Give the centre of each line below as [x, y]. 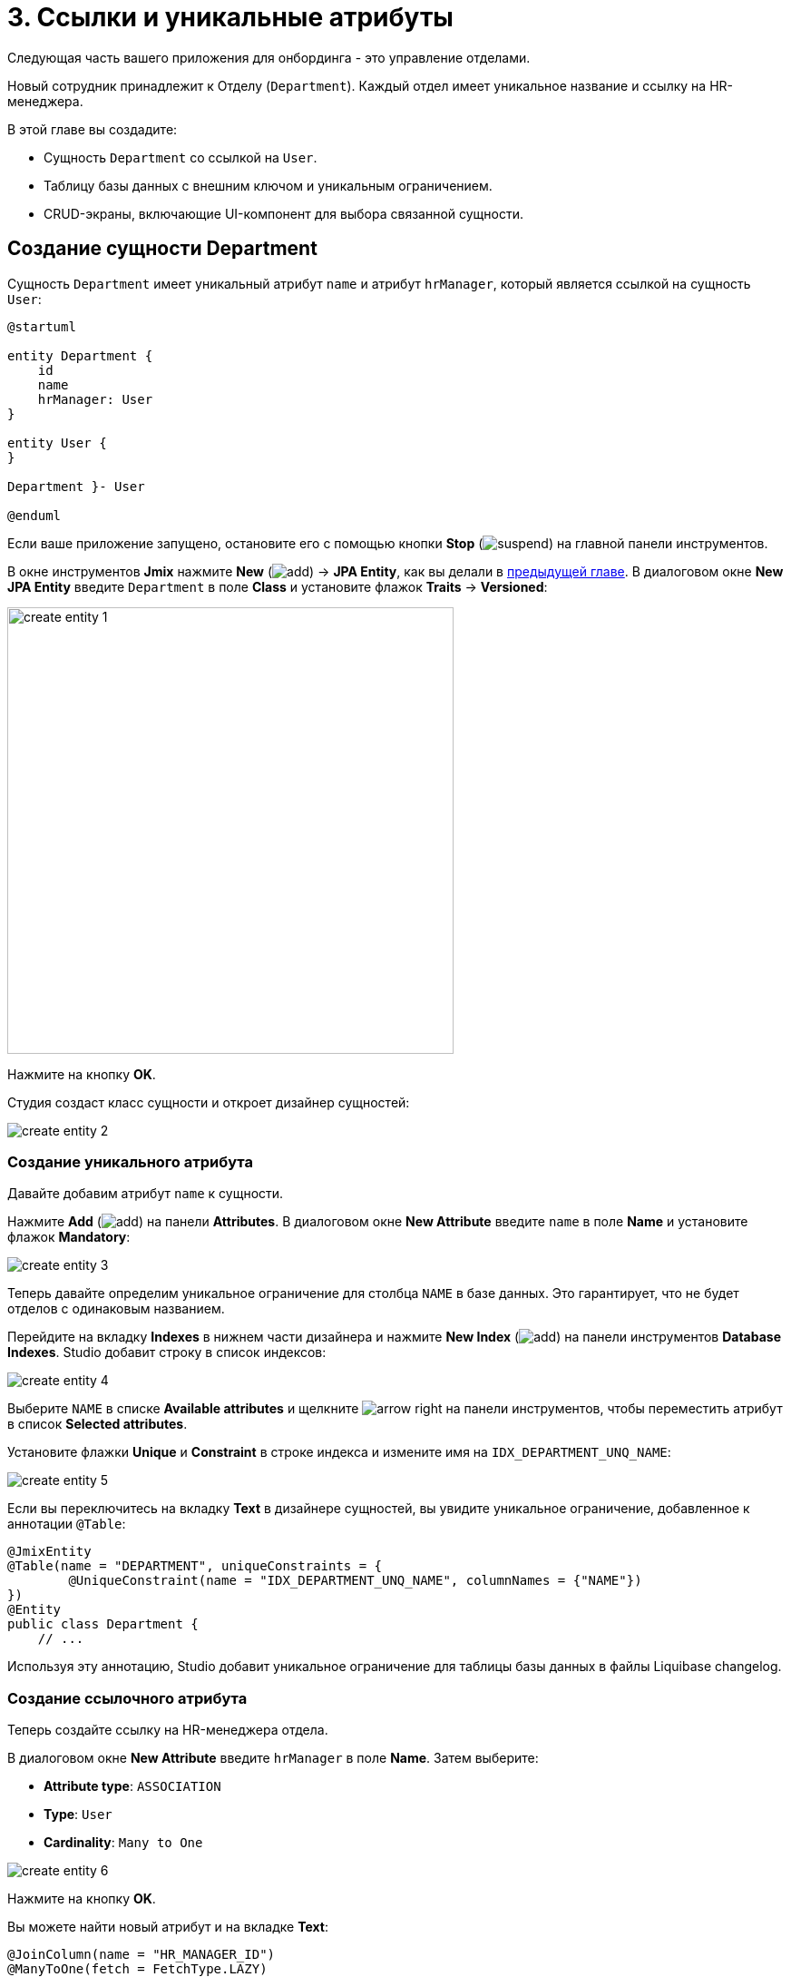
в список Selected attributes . [98, 1424]
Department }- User [76, 486]
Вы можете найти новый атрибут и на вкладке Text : [168, 1927]
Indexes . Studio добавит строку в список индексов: [167, 1352]
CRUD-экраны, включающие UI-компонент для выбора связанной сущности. [283, 213]
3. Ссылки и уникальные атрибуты [230, 17]
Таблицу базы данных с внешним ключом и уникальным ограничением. [268, 185]
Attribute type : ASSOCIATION [132, 1786]
